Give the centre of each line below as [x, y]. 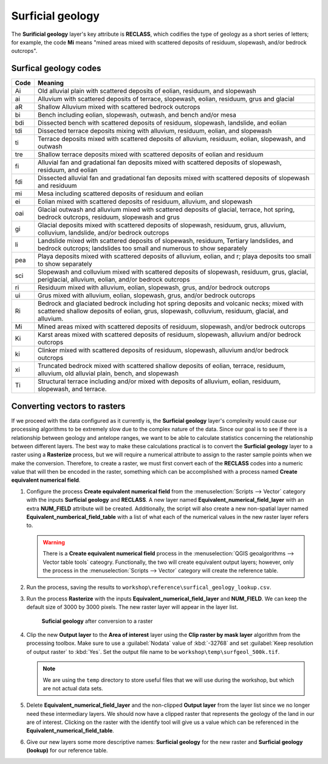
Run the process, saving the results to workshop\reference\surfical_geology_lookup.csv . [149, 588]
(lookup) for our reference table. [67, 751]
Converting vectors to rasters [68, 406]
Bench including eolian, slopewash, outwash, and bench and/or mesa [137, 115]
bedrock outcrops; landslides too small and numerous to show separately [142, 248]
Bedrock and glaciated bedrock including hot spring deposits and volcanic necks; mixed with [170, 304]
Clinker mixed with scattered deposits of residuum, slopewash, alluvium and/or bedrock [163, 350]
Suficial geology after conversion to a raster [97, 621]
